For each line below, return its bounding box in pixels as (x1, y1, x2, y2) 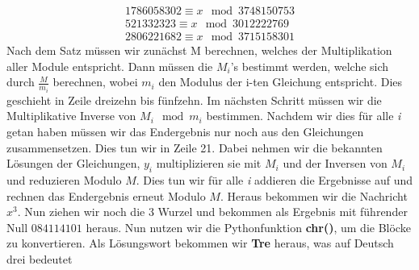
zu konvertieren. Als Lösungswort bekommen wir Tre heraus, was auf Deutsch (6, 235, 394, 251)
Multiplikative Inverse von (6, 107, 136, 124)
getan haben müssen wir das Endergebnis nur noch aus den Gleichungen (6, 123, 364, 139)
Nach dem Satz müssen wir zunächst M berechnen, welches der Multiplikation (6, 42, 392, 59)
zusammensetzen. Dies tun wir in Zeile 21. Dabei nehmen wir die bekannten (6, 139, 383, 156)
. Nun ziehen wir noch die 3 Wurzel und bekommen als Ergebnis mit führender (17, 203, 408, 220)
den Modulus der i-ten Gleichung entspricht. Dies (158, 73, 403, 90)
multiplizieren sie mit (156, 155, 262, 172)
